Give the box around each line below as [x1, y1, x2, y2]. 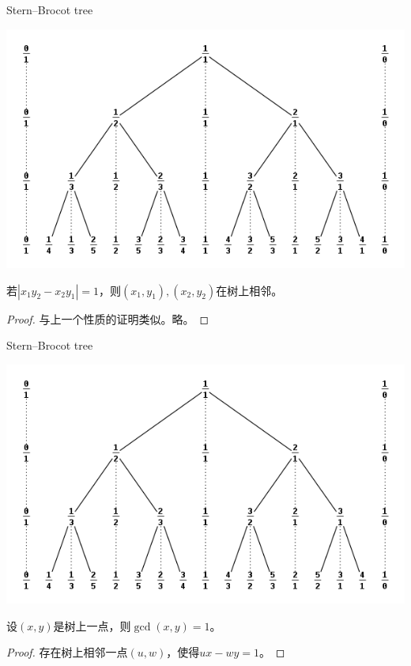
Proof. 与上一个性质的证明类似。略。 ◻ [6, 310, 209, 327]
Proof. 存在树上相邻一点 [6, 644, 128, 660]
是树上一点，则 [53, 617, 131, 634]
